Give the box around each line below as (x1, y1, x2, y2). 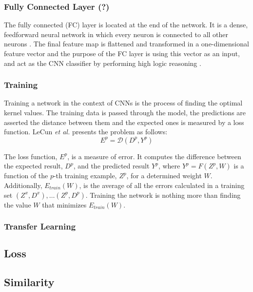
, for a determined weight (126, 170, 202, 181)
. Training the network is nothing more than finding (85, 189, 241, 200)
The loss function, (4, 151, 58, 161)
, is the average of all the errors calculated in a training (79, 180, 245, 190)
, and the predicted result (73, 161, 150, 171)
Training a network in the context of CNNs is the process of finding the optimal (4, 98, 243, 108)
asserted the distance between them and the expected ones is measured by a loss (4, 117, 244, 127)
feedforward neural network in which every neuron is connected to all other (4, 29, 229, 39)
